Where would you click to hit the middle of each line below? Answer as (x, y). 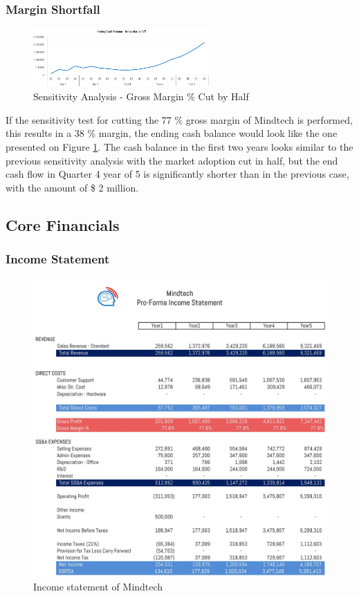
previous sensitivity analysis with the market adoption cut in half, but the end (172, 160)
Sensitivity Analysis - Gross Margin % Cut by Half (141, 96)
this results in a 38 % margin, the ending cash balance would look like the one (172, 133)
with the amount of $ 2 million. (72, 187)
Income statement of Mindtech (98, 586)
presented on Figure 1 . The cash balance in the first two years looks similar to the (179, 147)
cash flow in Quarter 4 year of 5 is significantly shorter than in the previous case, (177, 174)
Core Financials (63, 224)
